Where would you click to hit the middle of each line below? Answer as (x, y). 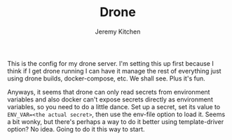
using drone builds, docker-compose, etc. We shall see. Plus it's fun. (106, 78)
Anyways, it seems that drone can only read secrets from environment (109, 92)
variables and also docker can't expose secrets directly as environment (110, 99)
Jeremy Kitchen (118, 31)
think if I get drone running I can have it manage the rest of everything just (115, 71)
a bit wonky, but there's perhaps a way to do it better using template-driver (116, 121)
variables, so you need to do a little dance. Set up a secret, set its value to (114, 106)
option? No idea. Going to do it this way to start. (76, 129)
